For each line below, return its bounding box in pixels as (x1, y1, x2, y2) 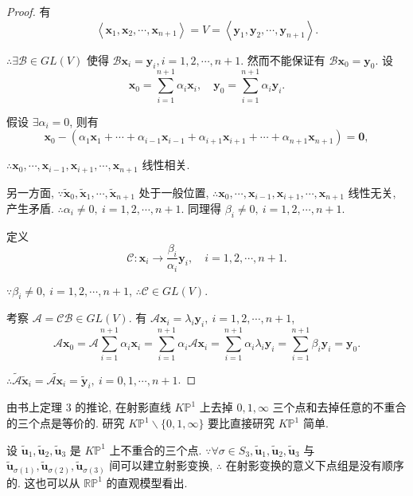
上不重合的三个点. (109, 441, 202, 458)
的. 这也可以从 (6, 474, 80, 490)
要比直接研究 (208, 415, 275, 431)
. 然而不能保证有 (240, 51, 325, 68)
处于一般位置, (138, 183, 209, 200)
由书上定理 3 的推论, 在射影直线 (6, 399, 171, 415)
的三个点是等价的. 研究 (6, 415, 125, 431)
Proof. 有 (6, 3, 51, 19)
